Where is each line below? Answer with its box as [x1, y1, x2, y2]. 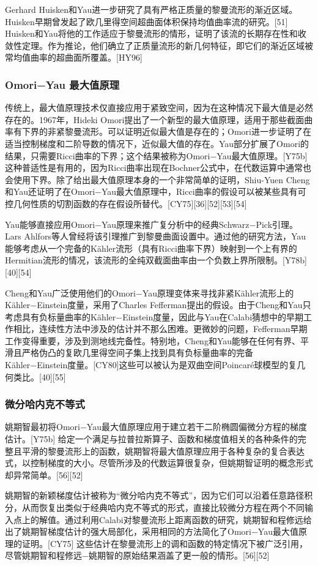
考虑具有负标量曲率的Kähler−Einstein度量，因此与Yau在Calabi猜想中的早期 [5, 310, 304, 323]
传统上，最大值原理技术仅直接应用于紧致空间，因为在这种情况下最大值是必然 [5, 101, 313, 114]
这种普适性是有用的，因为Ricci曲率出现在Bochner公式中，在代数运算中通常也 [5, 161, 311, 174]
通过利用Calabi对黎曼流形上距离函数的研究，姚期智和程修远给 [64, 513, 312, 526]
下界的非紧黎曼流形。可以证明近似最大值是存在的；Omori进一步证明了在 [21, 125, 311, 138]
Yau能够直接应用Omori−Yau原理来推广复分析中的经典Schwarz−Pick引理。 [5, 217, 298, 230]
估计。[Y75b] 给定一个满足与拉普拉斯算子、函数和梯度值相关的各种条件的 [5, 432, 298, 445]
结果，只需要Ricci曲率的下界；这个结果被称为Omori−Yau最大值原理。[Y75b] [5, 149, 308, 162]
